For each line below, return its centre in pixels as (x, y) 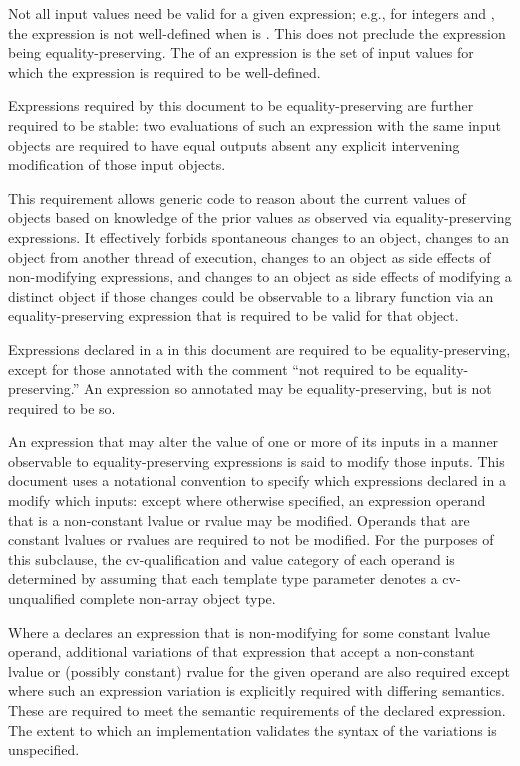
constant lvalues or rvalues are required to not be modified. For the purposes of (251, 539)
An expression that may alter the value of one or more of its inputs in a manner (253, 441)
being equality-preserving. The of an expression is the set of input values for (241, 52)
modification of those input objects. (117, 164)
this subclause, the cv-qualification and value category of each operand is (231, 558)
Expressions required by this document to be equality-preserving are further (241, 105)
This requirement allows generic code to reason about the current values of (237, 197)
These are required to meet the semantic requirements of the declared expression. (257, 710)
